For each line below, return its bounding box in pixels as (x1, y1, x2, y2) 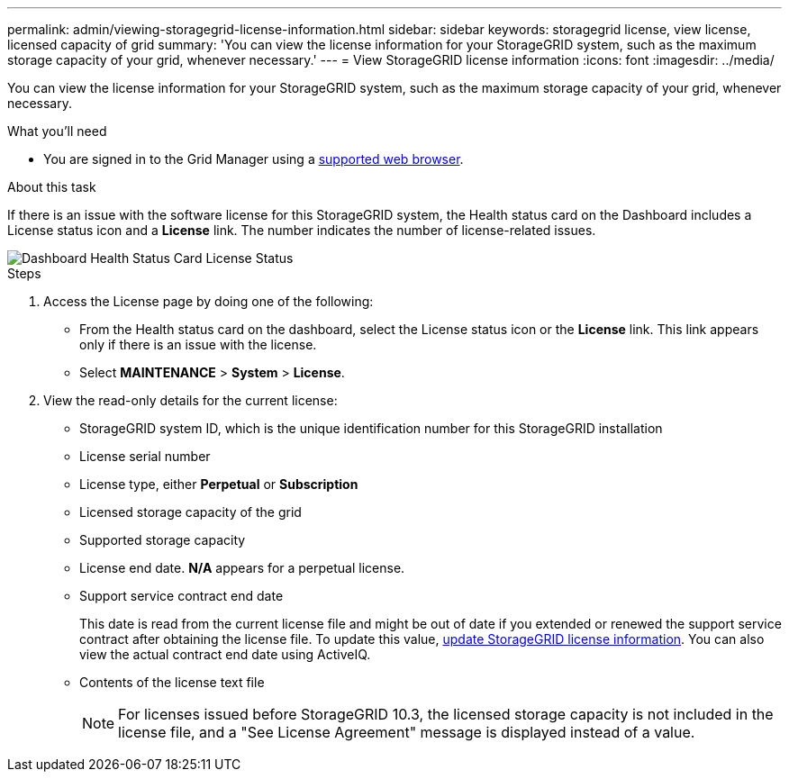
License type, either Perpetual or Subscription (79, 476, 358, 492)
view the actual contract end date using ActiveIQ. (79, 647, 371, 662)
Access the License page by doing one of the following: (43, 294, 374, 309)
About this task (7, 179, 96, 195)
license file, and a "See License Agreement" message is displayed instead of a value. (118, 723, 695, 741)
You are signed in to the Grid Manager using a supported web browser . (43, 151, 464, 167)
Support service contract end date (79, 588, 284, 603)
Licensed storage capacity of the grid (79, 504, 302, 520)
